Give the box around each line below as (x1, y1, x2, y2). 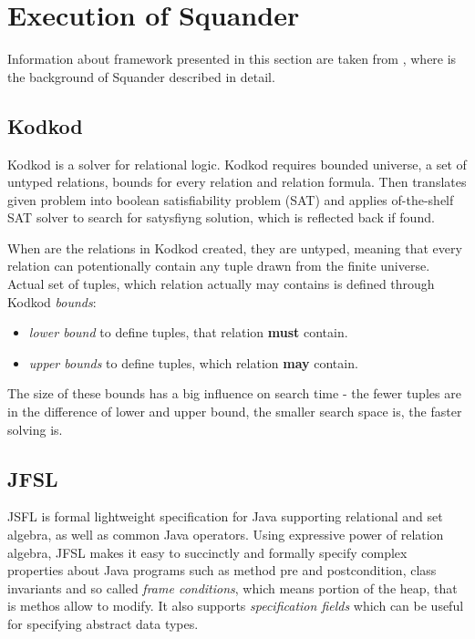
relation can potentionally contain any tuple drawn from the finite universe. (7, 256, 430, 275)
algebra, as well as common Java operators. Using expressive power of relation (7, 525, 444, 544)
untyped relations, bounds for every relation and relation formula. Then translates (7, 172, 467, 191)
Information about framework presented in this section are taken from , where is (7, 49, 457, 68)
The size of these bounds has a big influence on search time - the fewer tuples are (7, 384, 461, 403)
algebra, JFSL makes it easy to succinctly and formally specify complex (7, 542, 408, 562)
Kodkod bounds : (7, 292, 97, 311)
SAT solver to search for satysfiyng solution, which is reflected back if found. (7, 208, 435, 227)
